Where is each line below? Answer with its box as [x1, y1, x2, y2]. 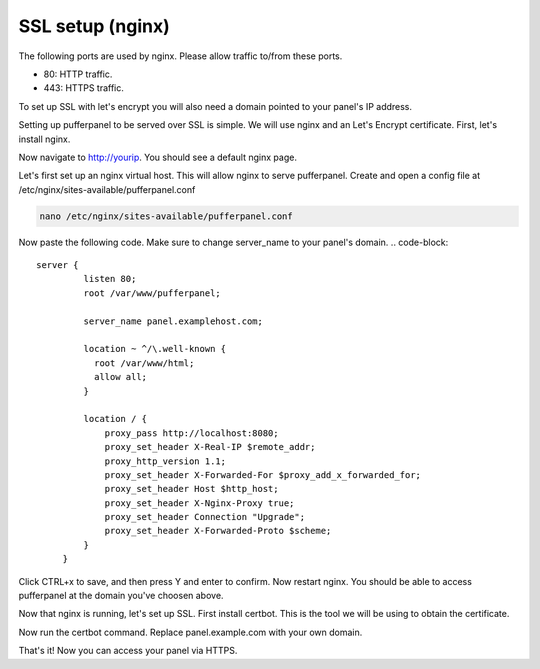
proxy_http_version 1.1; [104, 455, 227, 467]
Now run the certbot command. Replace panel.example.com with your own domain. [18, 626, 363, 638]
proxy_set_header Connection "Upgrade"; [104, 511, 305, 523]
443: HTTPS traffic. [43, 82, 124, 94]
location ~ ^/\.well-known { [83, 343, 227, 355]
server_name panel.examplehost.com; [83, 315, 264, 327]
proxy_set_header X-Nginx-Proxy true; [104, 497, 295, 509]
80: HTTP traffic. [43, 68, 113, 80]
